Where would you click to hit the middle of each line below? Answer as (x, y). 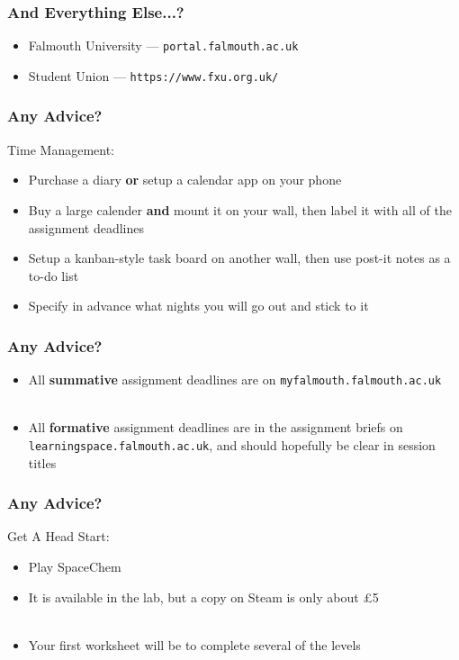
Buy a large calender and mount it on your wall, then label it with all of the (240, 209)
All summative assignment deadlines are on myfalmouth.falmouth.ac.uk (235, 380)
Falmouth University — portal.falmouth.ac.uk (163, 45)
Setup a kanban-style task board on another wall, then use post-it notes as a (239, 258)
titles (42, 462)
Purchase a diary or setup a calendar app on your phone (185, 180)
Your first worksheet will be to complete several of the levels (194, 644)
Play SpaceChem (75, 567)
